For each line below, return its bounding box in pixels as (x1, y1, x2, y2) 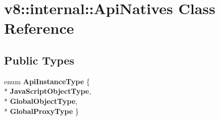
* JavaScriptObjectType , (4, 86, 91, 96)
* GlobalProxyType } (4, 105, 79, 116)
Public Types (4, 52, 75, 68)
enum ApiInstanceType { (4, 76, 90, 86)
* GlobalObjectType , (4, 95, 78, 106)
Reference (4, 18, 74, 38)
